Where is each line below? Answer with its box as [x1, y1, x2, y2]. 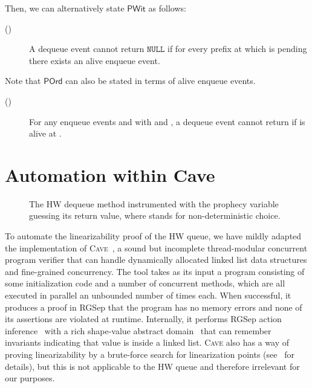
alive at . [29, 127, 62, 140]
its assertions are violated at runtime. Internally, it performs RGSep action [5, 312, 282, 325]
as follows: [148, 2, 186, 14]
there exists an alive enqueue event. [29, 54, 160, 66]
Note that [5, 74, 41, 87]
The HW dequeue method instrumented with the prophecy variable [29, 197, 279, 210]
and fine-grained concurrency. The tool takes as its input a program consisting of [5, 265, 305, 277]
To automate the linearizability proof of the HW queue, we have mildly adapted [5, 230, 302, 242]
